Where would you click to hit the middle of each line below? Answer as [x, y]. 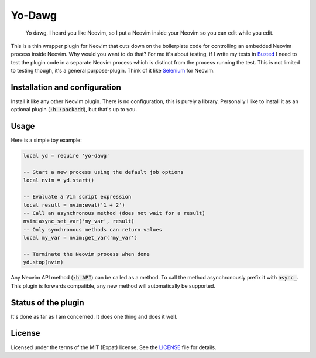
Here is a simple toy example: [46, 140]
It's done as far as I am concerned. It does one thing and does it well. [94, 316]
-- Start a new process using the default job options [103, 172]
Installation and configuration [66, 87]
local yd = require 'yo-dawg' [66, 156]
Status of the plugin [47, 303]
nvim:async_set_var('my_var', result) [79, 221]
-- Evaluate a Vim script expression [77, 197]
